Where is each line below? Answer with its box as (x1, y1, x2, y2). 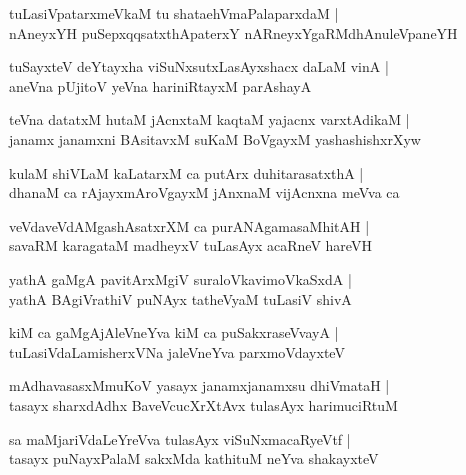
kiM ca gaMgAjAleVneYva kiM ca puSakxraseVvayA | (9, 322, 339, 343)
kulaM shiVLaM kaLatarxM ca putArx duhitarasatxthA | (9, 162, 364, 183)
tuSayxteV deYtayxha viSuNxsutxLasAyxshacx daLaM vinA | (9, 56, 389, 77)
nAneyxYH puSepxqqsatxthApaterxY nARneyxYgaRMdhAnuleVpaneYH (9, 22, 458, 43)
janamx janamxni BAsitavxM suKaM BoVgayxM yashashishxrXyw (9, 128, 421, 149)
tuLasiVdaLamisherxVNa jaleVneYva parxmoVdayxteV (9, 341, 345, 362)
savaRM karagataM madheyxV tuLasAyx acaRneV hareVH (9, 235, 372, 256)
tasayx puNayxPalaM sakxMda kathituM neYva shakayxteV (9, 448, 379, 469)
